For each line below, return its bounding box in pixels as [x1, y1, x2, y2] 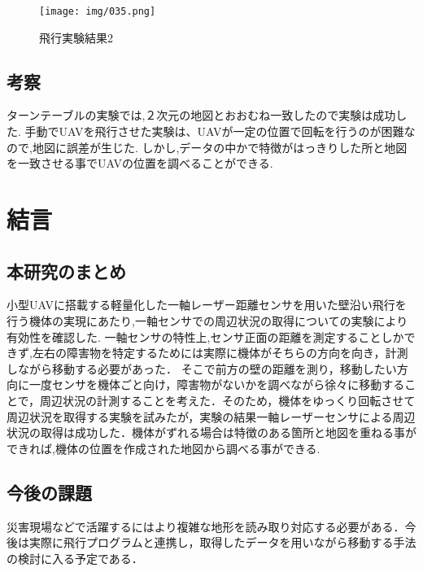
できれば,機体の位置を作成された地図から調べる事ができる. [7, 439, 321, 456]
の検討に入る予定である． [7, 549, 143, 566]
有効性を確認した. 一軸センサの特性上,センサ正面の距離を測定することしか [7, 328, 404, 345]
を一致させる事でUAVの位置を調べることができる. [7, 155, 273, 172]
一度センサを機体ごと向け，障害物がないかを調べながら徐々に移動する [28, 376, 405, 393]
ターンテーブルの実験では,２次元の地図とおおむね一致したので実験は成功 [7, 107, 396, 124]
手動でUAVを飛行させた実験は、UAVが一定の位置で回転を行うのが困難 [24, 123, 404, 140]
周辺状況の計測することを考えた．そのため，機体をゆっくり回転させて [40, 391, 416, 408]
